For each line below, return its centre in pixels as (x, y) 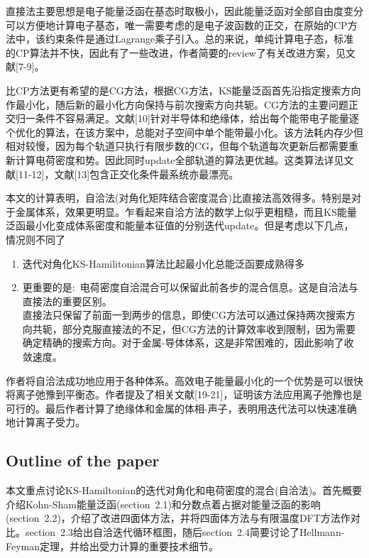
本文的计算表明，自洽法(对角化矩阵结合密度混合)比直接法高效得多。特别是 (178, 198)
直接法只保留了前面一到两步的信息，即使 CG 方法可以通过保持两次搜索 (184, 315)
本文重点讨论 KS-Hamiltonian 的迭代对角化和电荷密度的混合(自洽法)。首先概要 (184, 490)
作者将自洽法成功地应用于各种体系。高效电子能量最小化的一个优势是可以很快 (184, 380)
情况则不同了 (35, 239)
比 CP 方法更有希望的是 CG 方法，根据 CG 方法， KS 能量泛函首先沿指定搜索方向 (183, 90)
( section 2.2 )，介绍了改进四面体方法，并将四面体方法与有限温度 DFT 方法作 (178, 518)
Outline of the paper (83, 460)
